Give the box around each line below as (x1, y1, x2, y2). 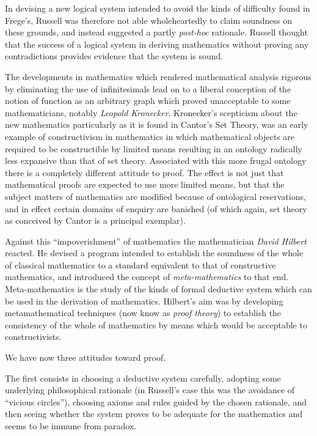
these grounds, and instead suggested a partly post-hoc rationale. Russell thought (5, 26, 308, 39)
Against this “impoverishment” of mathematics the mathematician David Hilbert (5, 234, 307, 247)
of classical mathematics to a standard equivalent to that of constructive (5, 258, 276, 271)
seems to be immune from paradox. (5, 419, 137, 432)
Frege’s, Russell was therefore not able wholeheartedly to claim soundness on (5, 13, 293, 26)
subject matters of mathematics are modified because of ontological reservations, (5, 190, 306, 202)
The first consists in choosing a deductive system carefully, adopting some (5, 371, 281, 384)
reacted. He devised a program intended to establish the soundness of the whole (5, 246, 304, 259)
